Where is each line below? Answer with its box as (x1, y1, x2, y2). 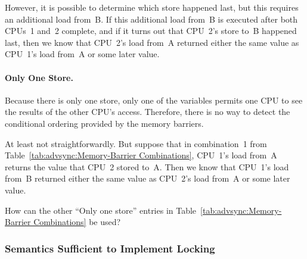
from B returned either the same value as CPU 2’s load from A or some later (5, 172, 290, 185)
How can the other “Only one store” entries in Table (5, 204, 197, 216)
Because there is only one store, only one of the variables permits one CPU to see (5, 93, 303, 106)
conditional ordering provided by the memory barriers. (5, 117, 204, 129)
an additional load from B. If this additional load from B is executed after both (5, 13, 298, 25)
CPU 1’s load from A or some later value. (5, 48, 160, 60)
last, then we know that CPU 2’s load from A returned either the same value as (5, 36, 299, 48)
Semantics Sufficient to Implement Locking (5, 241, 215, 255)
